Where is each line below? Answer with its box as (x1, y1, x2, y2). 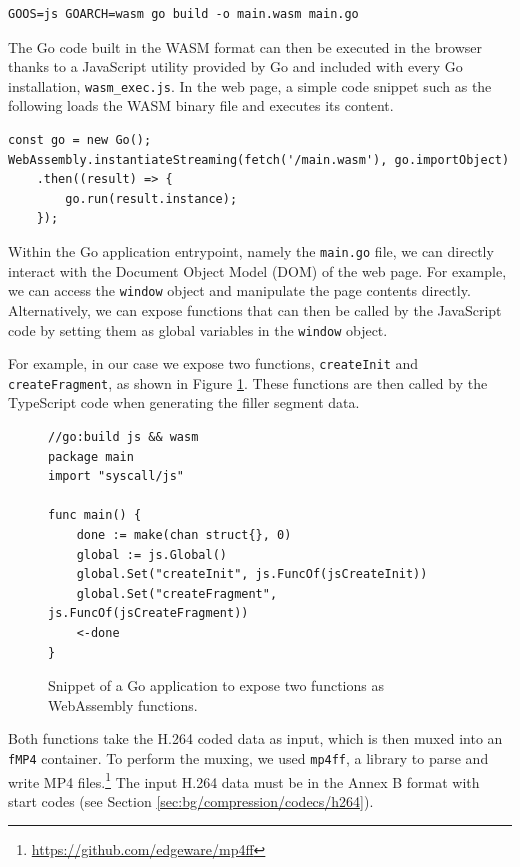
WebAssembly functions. (48, 694, 198, 715)
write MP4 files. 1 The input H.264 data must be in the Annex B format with (8, 768, 480, 792)
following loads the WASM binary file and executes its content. (8, 95, 394, 116)
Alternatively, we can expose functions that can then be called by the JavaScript (8, 299, 502, 320)
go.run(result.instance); (65, 191, 238, 206)
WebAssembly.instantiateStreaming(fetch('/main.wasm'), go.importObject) (8, 152, 510, 167)
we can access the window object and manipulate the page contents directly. (8, 280, 471, 301)
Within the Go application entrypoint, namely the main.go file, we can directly (8, 241, 494, 261)
